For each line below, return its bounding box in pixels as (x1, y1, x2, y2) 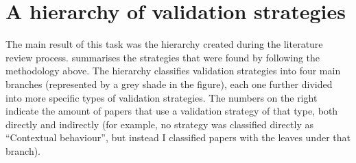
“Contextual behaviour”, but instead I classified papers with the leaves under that (5, 130, 351, 145)
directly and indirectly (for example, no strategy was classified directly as (5, 117, 313, 131)
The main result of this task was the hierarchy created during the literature (5, 37, 323, 51)
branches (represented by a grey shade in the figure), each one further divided (5, 76, 333, 91)
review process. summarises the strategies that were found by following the (5, 50, 320, 64)
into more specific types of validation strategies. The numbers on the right (5, 90, 318, 104)
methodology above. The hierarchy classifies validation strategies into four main (5, 63, 341, 78)
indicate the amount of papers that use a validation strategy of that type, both (5, 104, 338, 118)
